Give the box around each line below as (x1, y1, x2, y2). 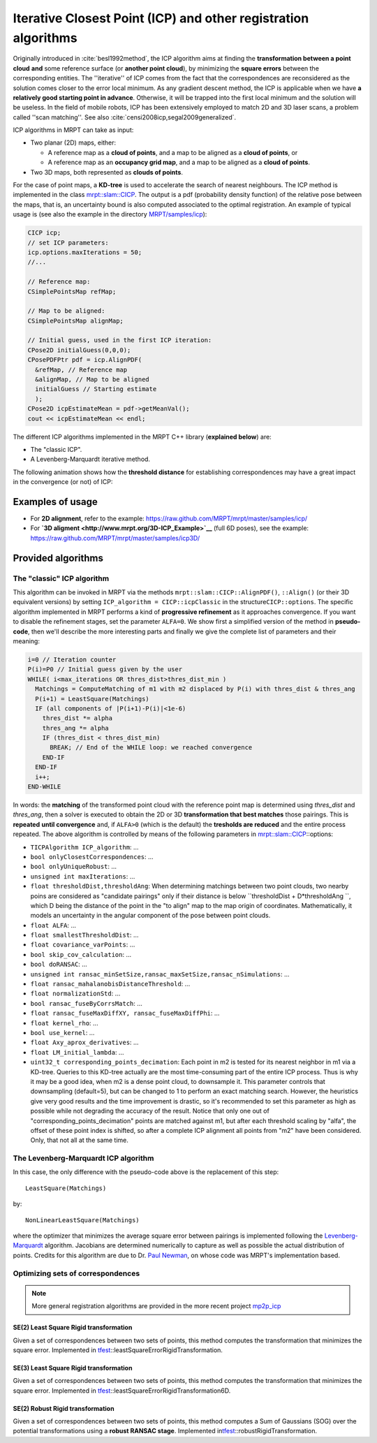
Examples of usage (13, 496, 98, 508)
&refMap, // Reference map (35, 365, 128, 374)
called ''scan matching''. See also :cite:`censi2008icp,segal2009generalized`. (13, 112, 237, 122)
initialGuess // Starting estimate (35, 385, 157, 393)
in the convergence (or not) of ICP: (13, 478, 113, 486)
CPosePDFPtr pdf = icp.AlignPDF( (27, 356, 142, 364)
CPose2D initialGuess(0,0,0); (27, 346, 131, 354)
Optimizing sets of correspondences (13, 1268, 140, 1278)
